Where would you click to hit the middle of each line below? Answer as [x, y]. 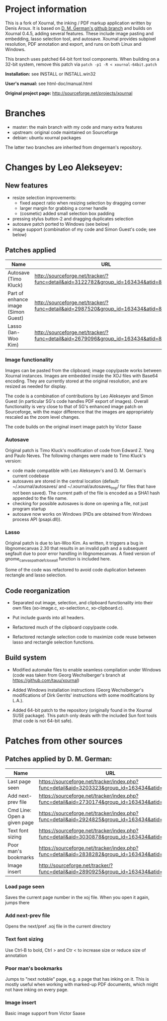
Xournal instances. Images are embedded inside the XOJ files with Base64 [82, 375]
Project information [46, 9]
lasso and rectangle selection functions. [53, 642]
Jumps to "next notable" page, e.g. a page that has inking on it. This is [77, 979]
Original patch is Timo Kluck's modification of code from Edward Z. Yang [80, 451]
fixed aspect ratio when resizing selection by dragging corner [83, 203]
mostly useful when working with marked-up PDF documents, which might [82, 984]
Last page [19, 781]
